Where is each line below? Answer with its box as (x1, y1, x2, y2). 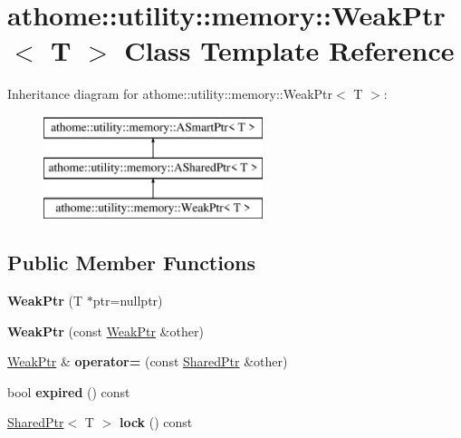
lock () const (119, 413, 193, 432)
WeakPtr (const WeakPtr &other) (7, 321, 204, 340)
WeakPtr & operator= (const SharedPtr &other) (7, 352, 288, 371)
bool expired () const (7, 382, 130, 401)
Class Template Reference (124, 32, 455, 69)
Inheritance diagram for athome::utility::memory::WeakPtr (7, 84, 333, 103)
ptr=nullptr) (92, 291, 163, 310)
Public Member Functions (7, 248, 255, 277)
